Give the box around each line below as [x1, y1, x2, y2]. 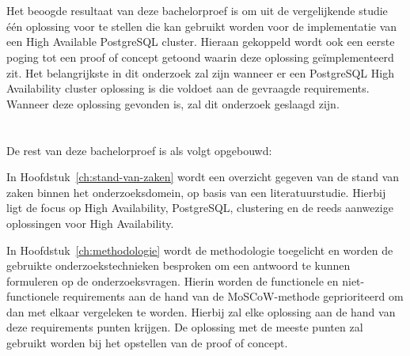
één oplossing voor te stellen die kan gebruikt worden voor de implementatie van [6, 17, 397, 34]
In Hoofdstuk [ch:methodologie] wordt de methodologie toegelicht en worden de [6, 241, 393, 258]
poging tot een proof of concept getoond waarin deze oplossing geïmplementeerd [6, 48, 394, 65]
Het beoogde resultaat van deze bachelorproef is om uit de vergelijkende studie [6, 2, 388, 19]
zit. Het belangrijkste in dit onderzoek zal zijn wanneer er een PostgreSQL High [6, 64, 394, 81]
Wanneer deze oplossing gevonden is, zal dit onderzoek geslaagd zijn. [6, 95, 340, 112]
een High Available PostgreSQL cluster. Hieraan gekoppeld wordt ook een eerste [6, 33, 395, 50]
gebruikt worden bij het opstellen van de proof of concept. [6, 335, 288, 351]
